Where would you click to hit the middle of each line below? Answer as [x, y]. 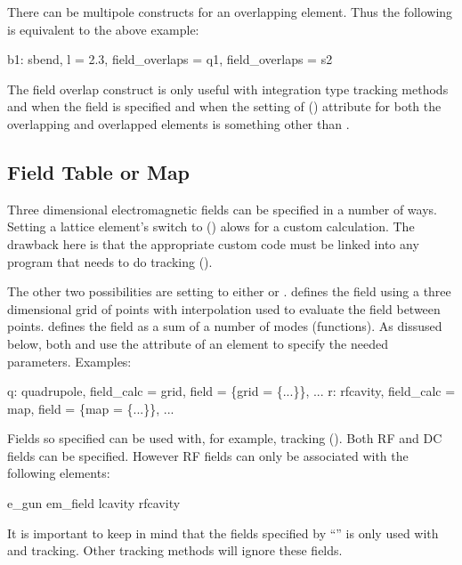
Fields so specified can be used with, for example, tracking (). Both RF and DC [225, 438]
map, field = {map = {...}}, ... [91, 408]
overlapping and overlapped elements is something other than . [178, 123]
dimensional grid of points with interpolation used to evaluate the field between [224, 308]
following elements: [59, 473]
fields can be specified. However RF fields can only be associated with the [208, 455]
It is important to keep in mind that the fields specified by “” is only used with [223, 533]
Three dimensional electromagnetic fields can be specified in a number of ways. [222, 209]
